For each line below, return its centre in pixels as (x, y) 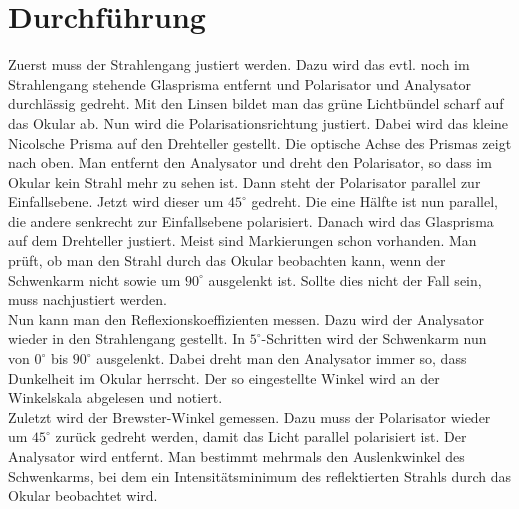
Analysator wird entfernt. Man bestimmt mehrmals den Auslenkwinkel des (236, 456)
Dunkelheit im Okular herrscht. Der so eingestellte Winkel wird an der (224, 377)
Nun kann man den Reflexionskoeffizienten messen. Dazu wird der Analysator (246, 318)
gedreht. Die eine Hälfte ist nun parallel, (374, 201)
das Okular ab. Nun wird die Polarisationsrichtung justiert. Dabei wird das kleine (258, 122)
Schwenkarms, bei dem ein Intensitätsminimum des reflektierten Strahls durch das (260, 475)
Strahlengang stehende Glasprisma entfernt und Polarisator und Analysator (239, 83)
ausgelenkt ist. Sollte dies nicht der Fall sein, (345, 279)
